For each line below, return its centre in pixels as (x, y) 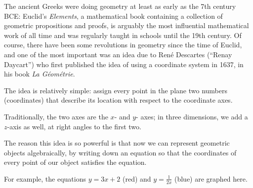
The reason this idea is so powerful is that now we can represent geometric (117, 143)
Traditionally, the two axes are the (56, 116)
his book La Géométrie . (40, 74)
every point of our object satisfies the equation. (75, 162)
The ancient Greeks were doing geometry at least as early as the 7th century (120, 6)
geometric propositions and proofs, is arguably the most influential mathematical (126, 25)
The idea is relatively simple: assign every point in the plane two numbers (116, 90)
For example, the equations (45, 178)
